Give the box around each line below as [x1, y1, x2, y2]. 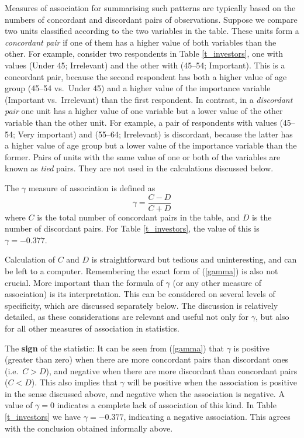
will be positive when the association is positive [127, 376, 298, 388]
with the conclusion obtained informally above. [5, 422, 173, 434]
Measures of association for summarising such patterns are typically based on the [5, 2, 296, 13]
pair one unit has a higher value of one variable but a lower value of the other [5, 105, 283, 117]
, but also [255, 311, 289, 323]
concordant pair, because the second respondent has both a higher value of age [5, 70, 287, 82]
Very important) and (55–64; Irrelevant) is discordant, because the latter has [18, 127, 293, 140]
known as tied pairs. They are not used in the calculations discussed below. [5, 162, 274, 174]
